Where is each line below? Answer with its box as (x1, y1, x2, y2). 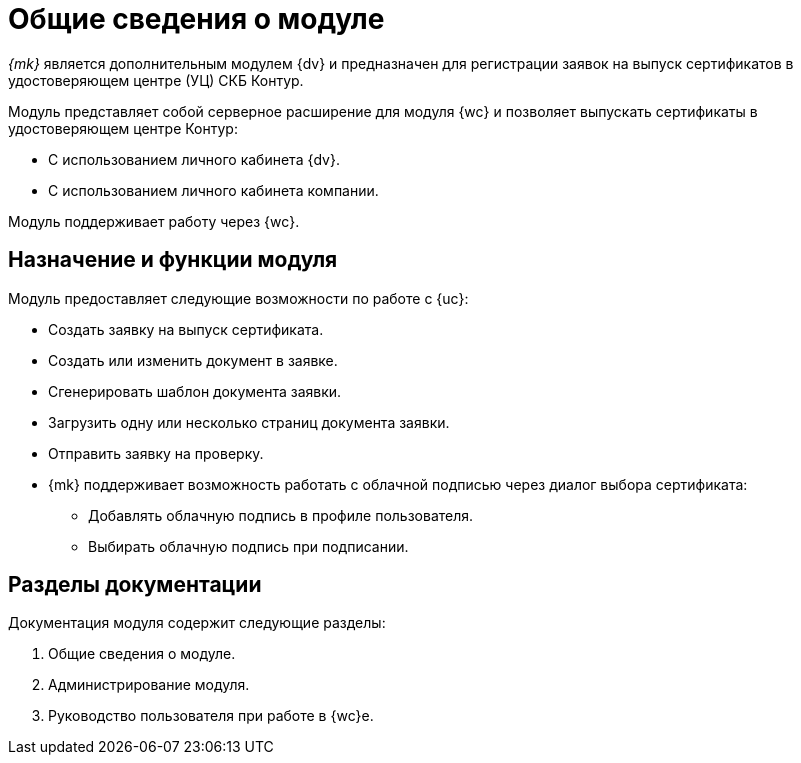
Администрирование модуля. (48, 676, 250, 694)
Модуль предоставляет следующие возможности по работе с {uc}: (8, 289, 469, 307)
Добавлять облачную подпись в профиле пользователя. (88, 506, 474, 524)
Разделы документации (8, 572, 262, 598)
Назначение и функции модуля (8, 247, 338, 273)
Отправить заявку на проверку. (48, 444, 264, 462)
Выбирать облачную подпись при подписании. (88, 537, 409, 555)
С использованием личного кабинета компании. (48, 181, 379, 199)
